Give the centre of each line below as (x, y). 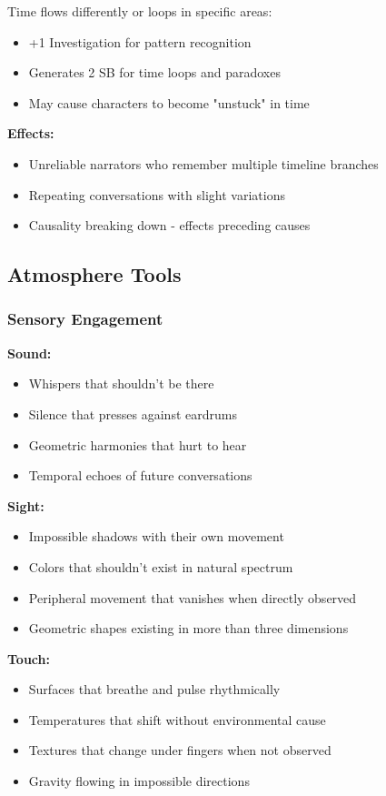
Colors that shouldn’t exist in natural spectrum (161, 566)
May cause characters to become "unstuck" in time (169, 102)
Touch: (29, 658)
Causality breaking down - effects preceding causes (169, 225)
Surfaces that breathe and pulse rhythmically (154, 689)
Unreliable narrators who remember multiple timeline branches (203, 163)
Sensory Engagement (85, 319)
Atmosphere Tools (94, 274)
